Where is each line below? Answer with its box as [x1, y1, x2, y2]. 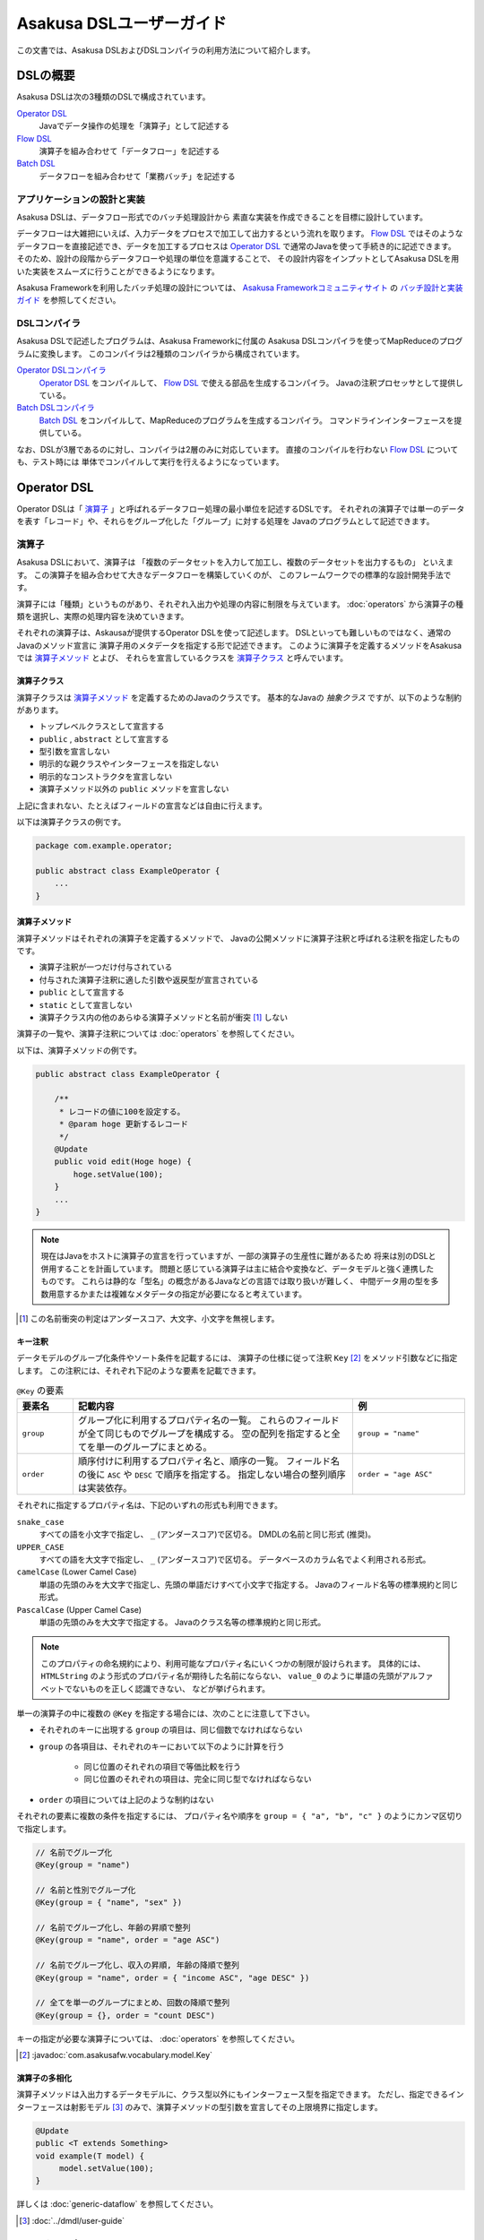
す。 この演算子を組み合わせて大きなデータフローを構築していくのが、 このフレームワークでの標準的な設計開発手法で [16, 569, 452, 580]
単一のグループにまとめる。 [95, 1441, 212, 1453]
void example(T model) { [35, 2150, 145, 2161]
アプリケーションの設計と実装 [16, 193, 145, 205]
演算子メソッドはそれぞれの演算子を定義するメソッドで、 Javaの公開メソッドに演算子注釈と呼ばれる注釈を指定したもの [16, 933, 461, 943]
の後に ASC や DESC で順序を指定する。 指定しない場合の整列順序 [77, 1469, 346, 1481]
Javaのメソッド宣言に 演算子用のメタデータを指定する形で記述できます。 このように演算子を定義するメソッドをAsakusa [16, 640, 462, 650]
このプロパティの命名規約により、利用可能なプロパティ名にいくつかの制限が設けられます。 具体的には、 [40, 1658, 426, 1668]
